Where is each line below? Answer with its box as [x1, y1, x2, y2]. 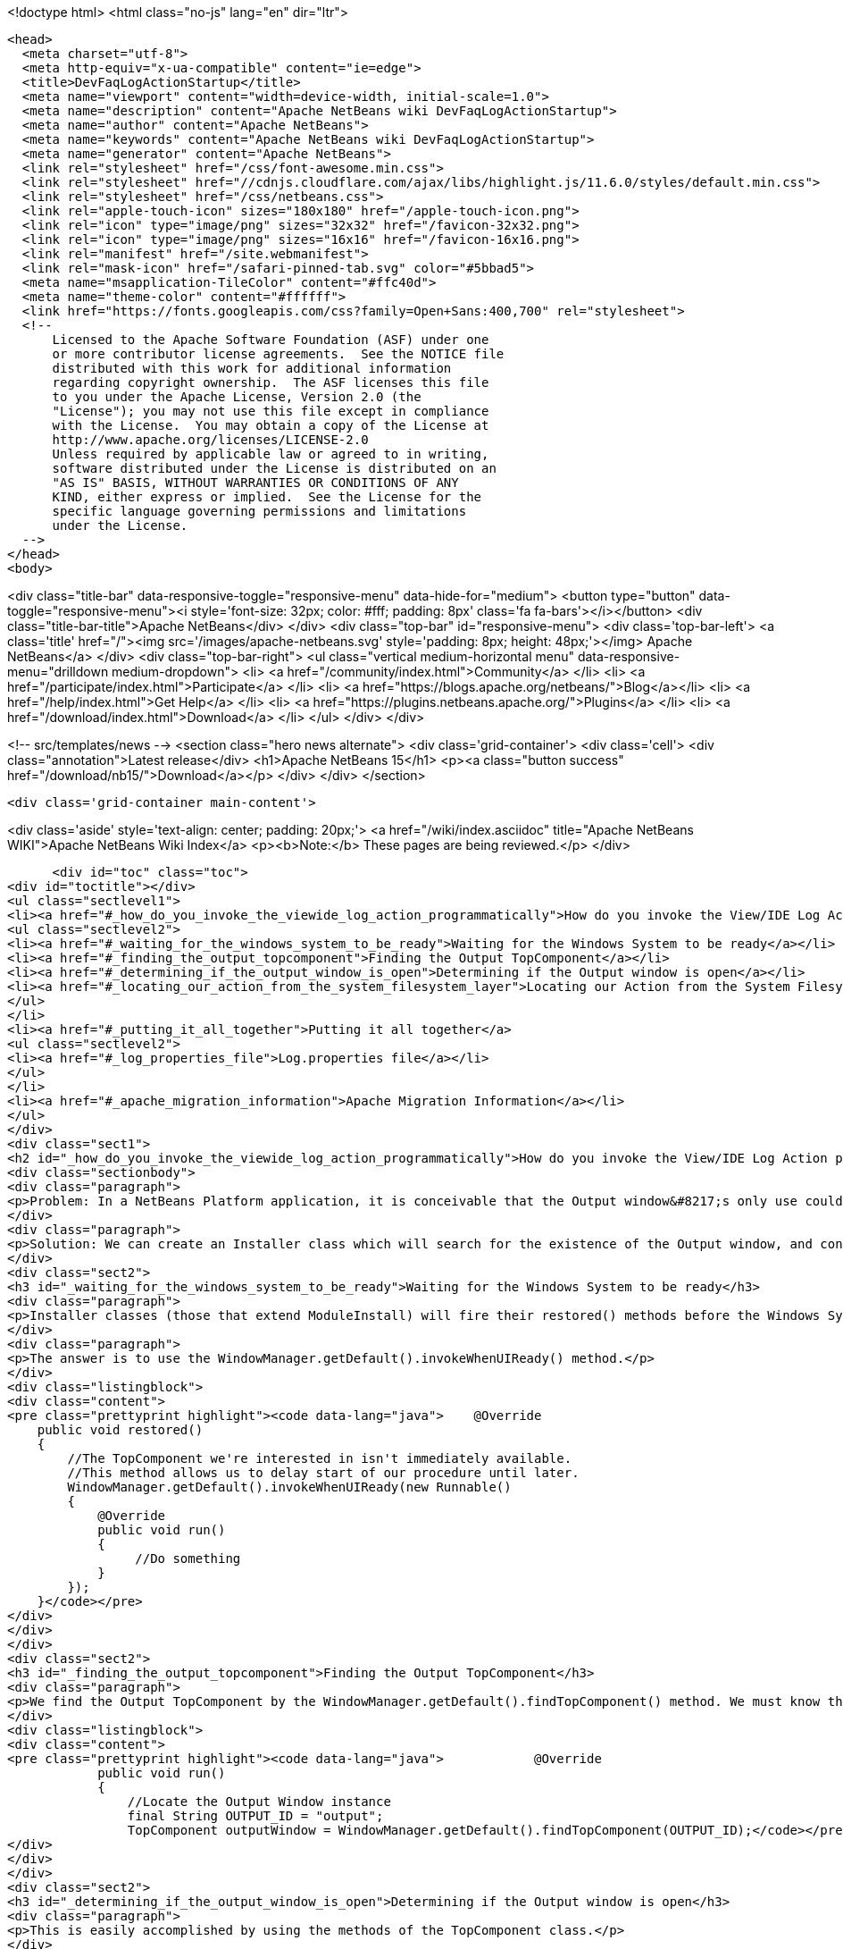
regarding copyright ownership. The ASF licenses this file [52, 375, 489, 390]
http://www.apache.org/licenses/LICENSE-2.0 [52, 433, 369, 447]
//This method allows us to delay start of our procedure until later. [67, 1466, 580, 1480]
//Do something [135, 1551, 241, 1566]
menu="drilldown [7, 664, 109, 679]
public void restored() [37, 1423, 204, 1437]
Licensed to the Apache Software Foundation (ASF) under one [52, 332, 489, 347]
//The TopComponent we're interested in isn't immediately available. [67, 1451, 572, 1466]
